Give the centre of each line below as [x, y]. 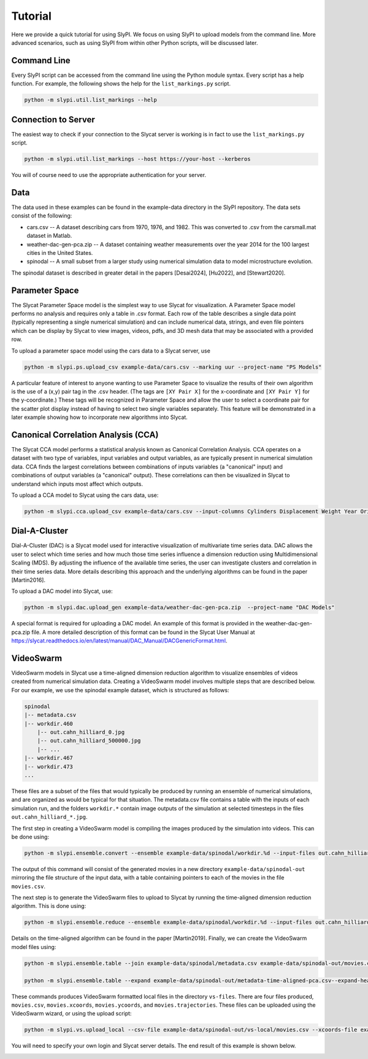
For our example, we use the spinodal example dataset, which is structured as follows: [120, 690]
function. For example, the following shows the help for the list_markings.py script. [121, 84]
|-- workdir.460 [49, 724]
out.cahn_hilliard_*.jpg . [49, 817]
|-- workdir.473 [49, 767]
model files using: [34, 947]
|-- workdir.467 [49, 758]
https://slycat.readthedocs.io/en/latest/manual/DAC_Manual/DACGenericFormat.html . [119, 641]
